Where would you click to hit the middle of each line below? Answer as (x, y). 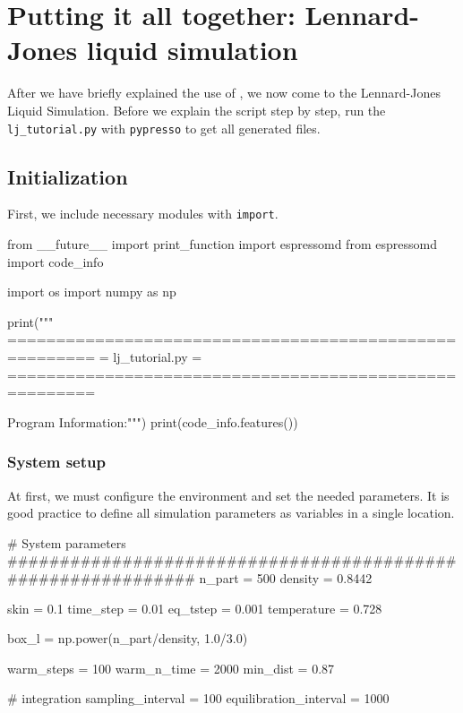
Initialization (68, 176)
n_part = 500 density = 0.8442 (286, 577)
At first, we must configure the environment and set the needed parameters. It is (228, 495)
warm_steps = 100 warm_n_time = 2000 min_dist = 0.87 (171, 668)
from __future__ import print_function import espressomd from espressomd (222, 244)
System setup (56, 462)
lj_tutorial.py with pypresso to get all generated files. (164, 128)
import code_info (56, 261)
